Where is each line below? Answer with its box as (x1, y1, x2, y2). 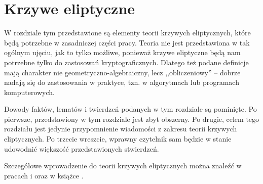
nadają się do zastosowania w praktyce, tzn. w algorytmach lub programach (4, 77, 239, 87)
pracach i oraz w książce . (4, 170, 84, 180)
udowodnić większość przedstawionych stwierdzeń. (4, 143, 159, 154)
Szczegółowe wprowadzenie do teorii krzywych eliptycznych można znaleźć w (4, 160, 242, 171)
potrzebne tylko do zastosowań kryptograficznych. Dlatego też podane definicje (4, 57, 249, 67)
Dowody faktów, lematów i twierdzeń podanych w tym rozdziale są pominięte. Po (4, 104, 257, 114)
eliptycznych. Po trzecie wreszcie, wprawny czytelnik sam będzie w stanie (4, 133, 232, 144)
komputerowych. (4, 86, 55, 97)
